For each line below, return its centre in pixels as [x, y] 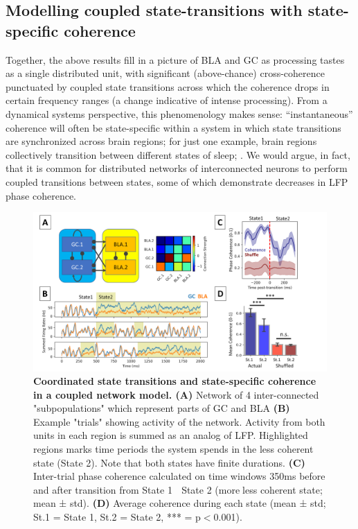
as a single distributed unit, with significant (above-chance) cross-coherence [165, 73]
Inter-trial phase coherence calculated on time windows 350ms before [179, 476]
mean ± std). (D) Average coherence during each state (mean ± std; [180, 503]
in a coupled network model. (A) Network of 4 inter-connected [176, 394]
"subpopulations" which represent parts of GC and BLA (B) [162, 408]
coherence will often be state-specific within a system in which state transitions [173, 127]
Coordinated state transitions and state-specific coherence [175, 381]
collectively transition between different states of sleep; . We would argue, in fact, [178, 154]
